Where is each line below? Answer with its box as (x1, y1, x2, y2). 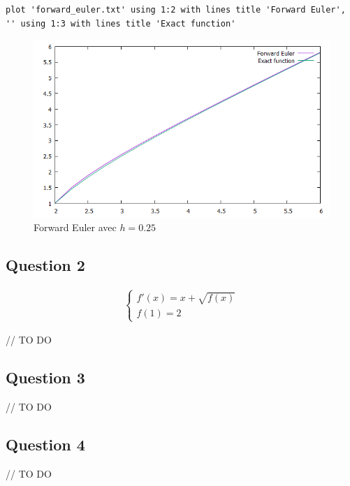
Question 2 (6, 254, 85, 276)
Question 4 (6, 433, 85, 455)
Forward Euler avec (34, 220, 117, 235)
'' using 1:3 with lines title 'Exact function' (6, 18, 236, 29)
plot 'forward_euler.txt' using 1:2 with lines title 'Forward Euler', (6, 5, 346, 15)
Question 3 (6, 367, 85, 388)
